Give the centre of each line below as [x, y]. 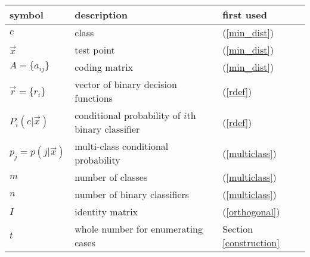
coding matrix [104, 67]
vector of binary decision [126, 84]
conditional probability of [128, 115]
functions [94, 98]
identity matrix [106, 211]
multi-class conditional [122, 146]
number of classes [111, 177]
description [101, 15]
